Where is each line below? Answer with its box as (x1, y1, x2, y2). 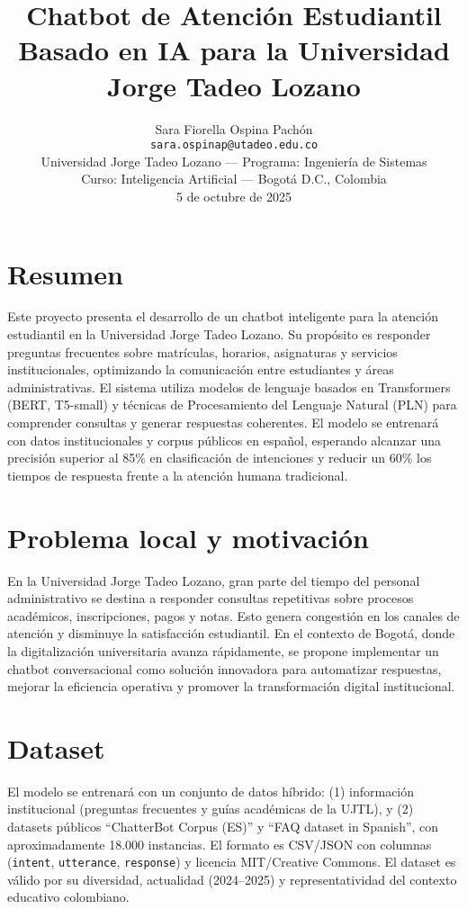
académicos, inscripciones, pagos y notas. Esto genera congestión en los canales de (7, 606, 460, 625)
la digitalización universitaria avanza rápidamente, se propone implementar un (7, 641, 439, 660)
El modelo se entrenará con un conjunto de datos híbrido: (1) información (7, 781, 415, 800)
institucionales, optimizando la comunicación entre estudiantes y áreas (7, 360, 394, 379)
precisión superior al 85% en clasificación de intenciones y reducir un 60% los (7, 448, 432, 467)
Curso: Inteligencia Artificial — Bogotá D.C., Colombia (81, 169, 387, 188)
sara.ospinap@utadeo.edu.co (149, 139, 319, 152)
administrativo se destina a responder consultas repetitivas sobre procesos (7, 589, 414, 607)
